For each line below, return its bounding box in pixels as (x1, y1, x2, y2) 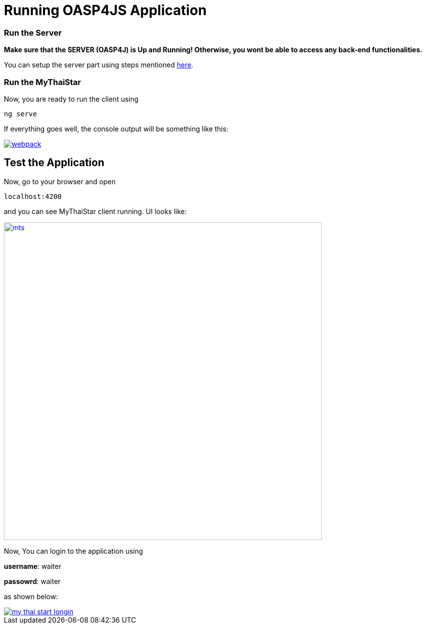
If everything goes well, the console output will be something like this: (4, 124, 228, 133)
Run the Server (4, 27, 62, 38)
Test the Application (4, 156, 105, 169)
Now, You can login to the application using (4, 546, 143, 555)
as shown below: (4, 592, 58, 601)
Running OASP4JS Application (4, 2, 207, 19)
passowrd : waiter (4, 577, 61, 585)
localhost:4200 (4, 192, 62, 200)
